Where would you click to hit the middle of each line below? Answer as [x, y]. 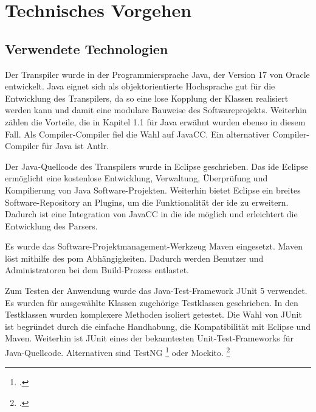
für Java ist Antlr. [75, 146]
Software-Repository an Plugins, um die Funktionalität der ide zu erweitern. [147, 202]
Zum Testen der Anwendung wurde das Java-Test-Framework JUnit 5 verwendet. [156, 291]
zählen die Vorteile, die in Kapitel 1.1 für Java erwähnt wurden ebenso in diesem [155, 121]
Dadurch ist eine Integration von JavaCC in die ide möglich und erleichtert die [151, 214]
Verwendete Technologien [87, 48]
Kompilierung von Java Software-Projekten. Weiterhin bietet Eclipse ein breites [153, 190]
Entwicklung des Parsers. [51, 225]
